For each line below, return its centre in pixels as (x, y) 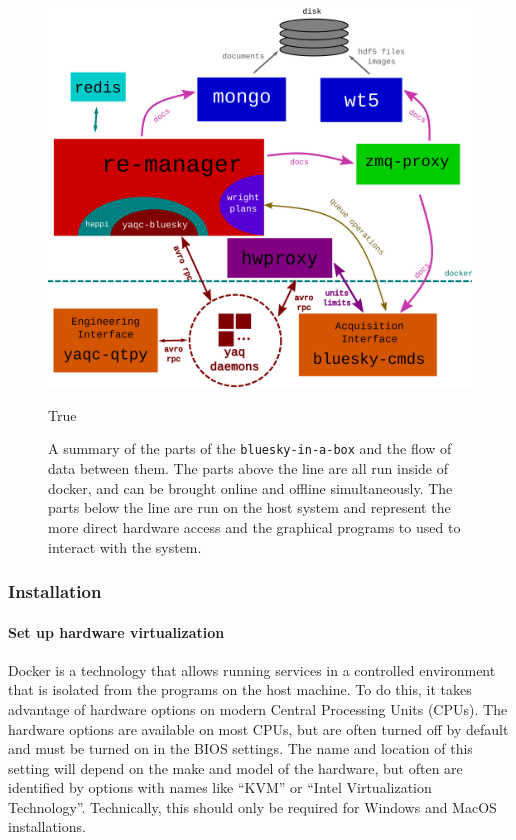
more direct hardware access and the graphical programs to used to (254, 526)
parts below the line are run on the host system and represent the (249, 507)
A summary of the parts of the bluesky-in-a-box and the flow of (250, 448)
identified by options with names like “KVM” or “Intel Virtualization (220, 787)
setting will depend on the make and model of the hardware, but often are (235, 767)
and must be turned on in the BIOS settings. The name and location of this (240, 748)
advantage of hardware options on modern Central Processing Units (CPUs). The (258, 708)
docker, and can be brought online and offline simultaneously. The (250, 487)
